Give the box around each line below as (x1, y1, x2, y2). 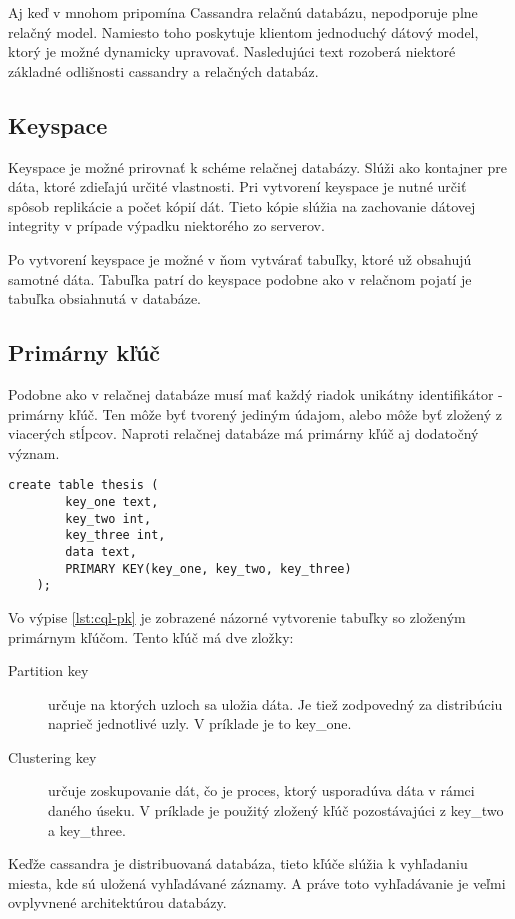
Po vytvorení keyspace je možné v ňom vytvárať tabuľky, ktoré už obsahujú (8, 248, 472, 269)
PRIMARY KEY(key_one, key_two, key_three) (65, 561, 352, 576)
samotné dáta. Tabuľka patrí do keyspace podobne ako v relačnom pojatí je (8, 268, 472, 289)
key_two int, (65, 511, 152, 526)
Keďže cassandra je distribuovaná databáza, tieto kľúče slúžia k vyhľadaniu (8, 853, 468, 874)
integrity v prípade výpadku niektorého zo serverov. (8, 215, 325, 236)
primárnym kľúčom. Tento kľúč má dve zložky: (8, 626, 294, 647)
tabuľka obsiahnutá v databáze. (8, 288, 202, 309)
